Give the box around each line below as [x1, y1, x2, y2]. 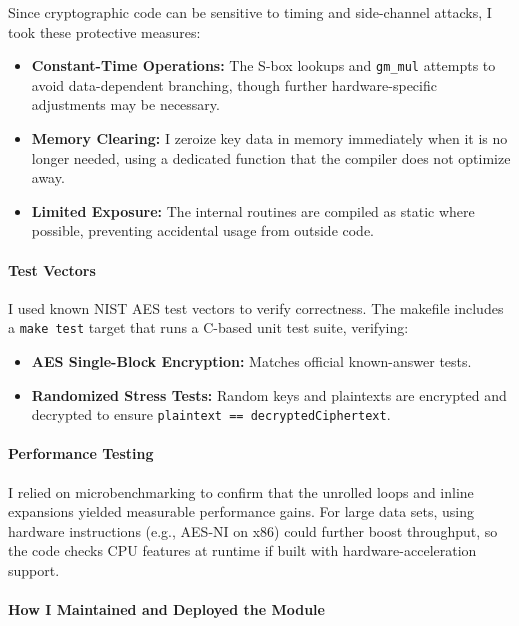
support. [8, 560, 60, 581]
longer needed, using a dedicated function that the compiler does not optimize [31, 147, 511, 168]
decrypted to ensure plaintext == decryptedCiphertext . [31, 404, 391, 425]
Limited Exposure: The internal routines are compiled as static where [31, 200, 475, 221]
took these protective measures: [8, 21, 201, 42]
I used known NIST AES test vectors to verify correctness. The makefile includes [8, 297, 504, 318]
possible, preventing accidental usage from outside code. [31, 220, 375, 241]
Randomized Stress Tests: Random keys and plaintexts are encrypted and [31, 384, 507, 405]
